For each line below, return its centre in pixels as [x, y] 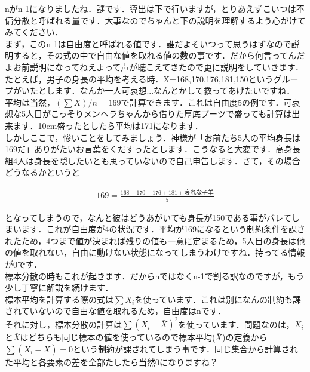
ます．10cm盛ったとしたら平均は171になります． [108, 125]
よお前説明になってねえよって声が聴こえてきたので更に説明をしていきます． [154, 67]
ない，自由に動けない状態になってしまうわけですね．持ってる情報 [176, 252]
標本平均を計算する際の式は [59, 299]
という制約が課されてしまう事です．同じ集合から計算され [186, 349]
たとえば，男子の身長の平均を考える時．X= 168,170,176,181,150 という [139, 79]
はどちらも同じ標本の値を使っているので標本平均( [118, 337]
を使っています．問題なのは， [236, 324]
